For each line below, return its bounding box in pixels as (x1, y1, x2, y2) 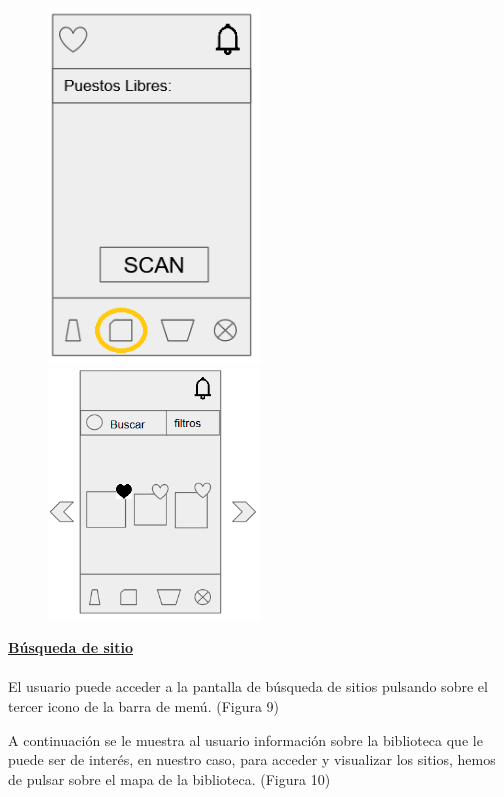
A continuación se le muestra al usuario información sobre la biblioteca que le (8, 729, 483, 750)
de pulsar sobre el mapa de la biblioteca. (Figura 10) (8, 768, 331, 789)
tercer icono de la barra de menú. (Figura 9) (8, 696, 280, 716)
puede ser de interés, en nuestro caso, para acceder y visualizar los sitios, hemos (8, 749, 496, 770)
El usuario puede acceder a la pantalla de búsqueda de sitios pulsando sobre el (8, 676, 488, 697)
